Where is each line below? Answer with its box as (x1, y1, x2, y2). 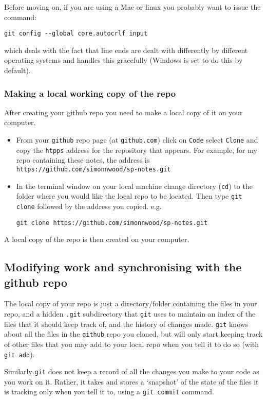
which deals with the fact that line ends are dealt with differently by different (4, 44, 248, 55)
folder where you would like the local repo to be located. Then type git (16, 190, 242, 201)
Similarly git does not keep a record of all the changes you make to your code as (4, 366, 259, 377)
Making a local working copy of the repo (4, 86, 176, 99)
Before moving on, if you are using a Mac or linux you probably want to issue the (4, 2, 261, 12)
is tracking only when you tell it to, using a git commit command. (4, 386, 214, 397)
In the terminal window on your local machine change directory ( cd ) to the (16, 180, 253, 191)
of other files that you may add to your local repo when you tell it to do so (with (4, 338, 259, 349)
